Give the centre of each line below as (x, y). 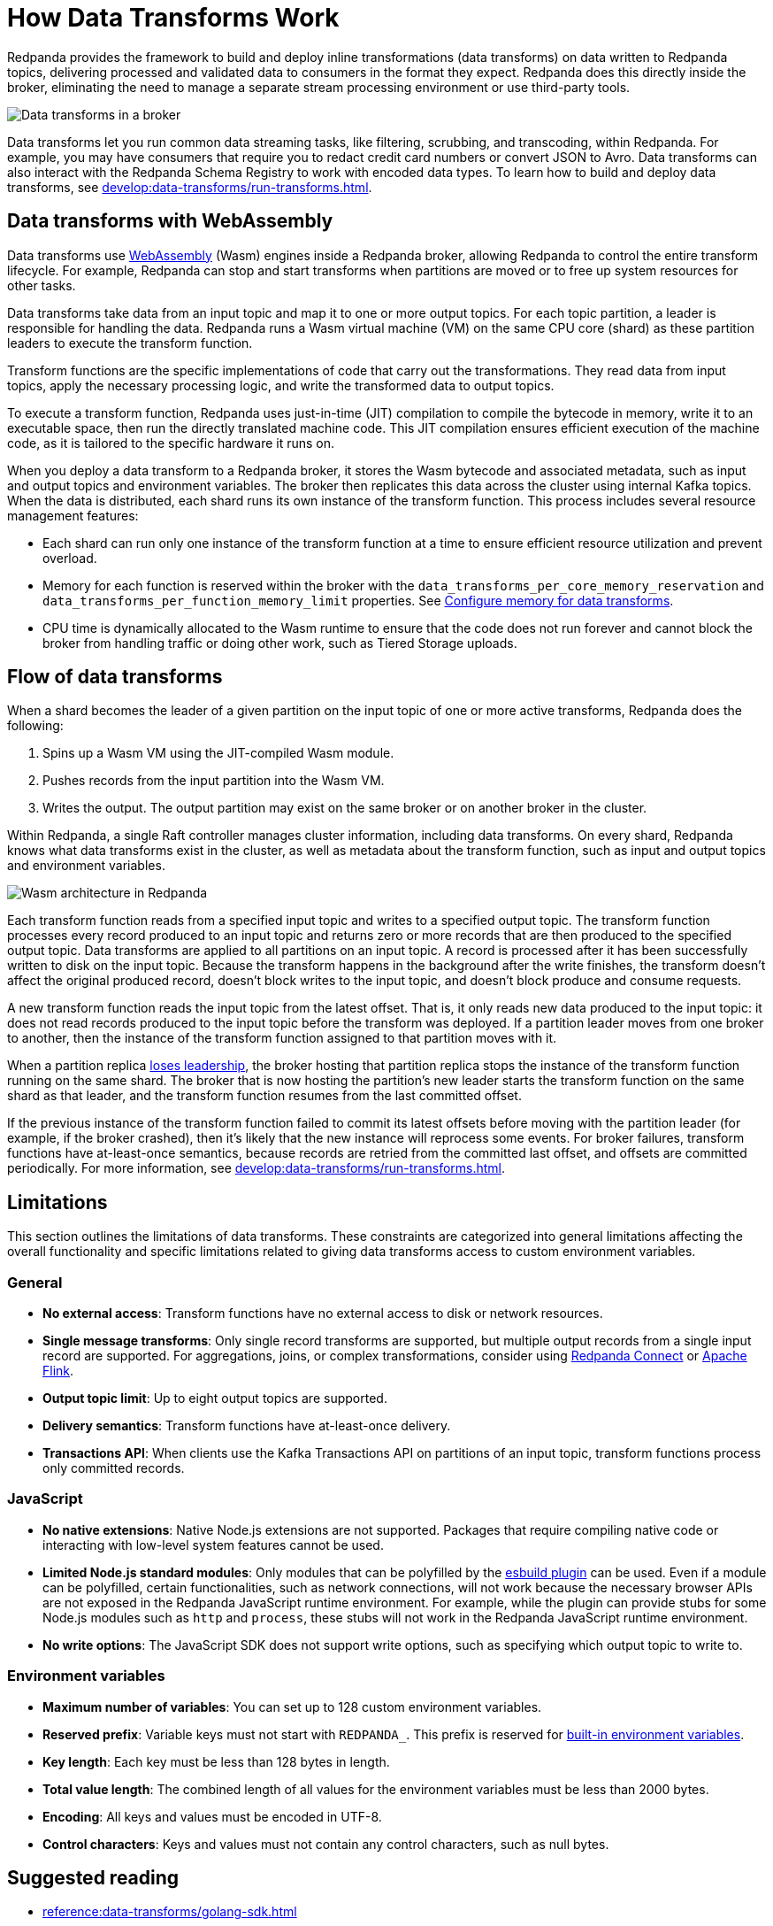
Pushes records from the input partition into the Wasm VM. (214, 781)
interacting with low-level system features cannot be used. (213, 1545)
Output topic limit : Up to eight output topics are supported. (215, 1398)
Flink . (58, 1371)
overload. (70, 558)
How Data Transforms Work (173, 18)
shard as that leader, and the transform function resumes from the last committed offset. (264, 1096)
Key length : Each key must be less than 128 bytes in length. (216, 1761)
